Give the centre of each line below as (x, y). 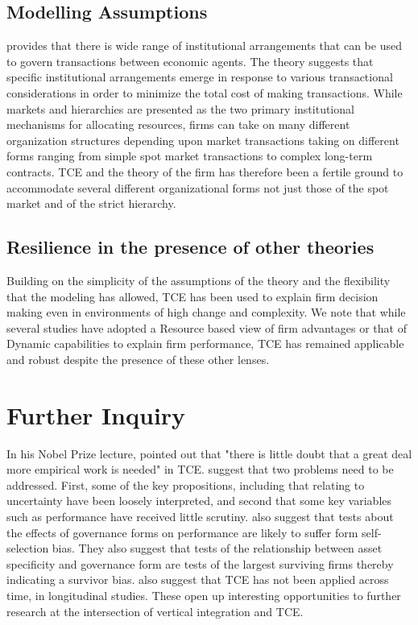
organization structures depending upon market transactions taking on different (203, 140)
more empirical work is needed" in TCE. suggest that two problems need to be (200, 469)
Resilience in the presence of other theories (190, 247)
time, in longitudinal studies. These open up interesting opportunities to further (204, 595)
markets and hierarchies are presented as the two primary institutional (180, 108)
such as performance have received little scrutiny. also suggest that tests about (200, 516)
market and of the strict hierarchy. (91, 203)
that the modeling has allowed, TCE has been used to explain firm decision (192, 296)
